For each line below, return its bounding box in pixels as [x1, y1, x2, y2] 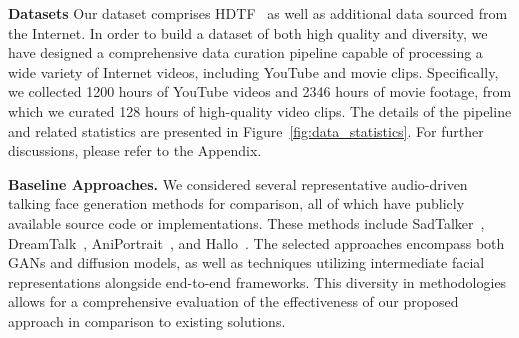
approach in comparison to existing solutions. [8, 310, 286, 331]
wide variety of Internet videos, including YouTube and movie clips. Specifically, [8, 61, 499, 82]
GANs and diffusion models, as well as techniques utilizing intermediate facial [8, 252, 485, 273]
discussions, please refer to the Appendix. [8, 140, 262, 161]
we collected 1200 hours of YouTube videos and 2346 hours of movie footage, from [8, 81, 512, 102]
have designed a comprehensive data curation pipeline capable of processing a [8, 42, 483, 63]
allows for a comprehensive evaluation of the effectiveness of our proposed [8, 291, 459, 312]
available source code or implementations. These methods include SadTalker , [8, 212, 485, 233]
